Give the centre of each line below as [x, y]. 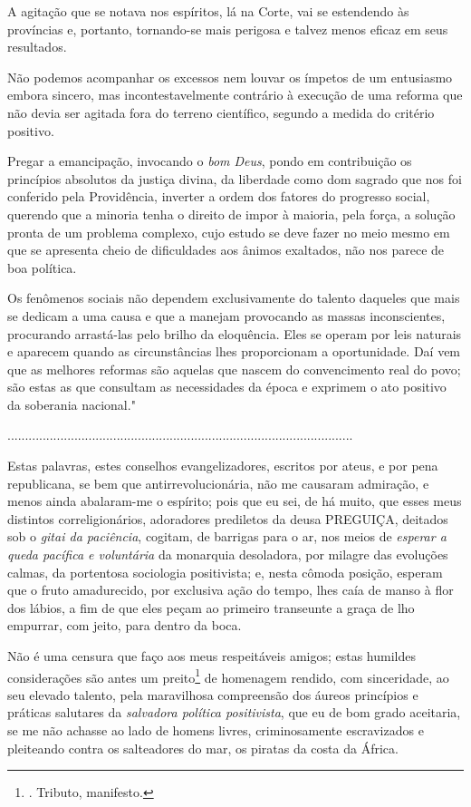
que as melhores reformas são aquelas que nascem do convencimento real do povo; [234, 369]
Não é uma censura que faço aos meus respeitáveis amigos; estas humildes [212, 656]
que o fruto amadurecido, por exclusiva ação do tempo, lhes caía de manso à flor [231, 590]
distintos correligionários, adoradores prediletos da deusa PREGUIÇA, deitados [228, 518]
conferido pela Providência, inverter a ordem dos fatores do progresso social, [219, 196]
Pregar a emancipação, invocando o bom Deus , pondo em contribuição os [210, 161]
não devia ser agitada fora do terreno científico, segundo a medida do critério [221, 112]
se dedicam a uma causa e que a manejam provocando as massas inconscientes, [226, 315]
